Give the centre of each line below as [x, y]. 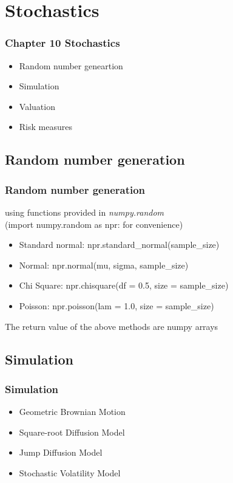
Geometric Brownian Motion [72, 412]
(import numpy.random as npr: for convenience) [94, 224]
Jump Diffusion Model [61, 452]
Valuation [37, 106]
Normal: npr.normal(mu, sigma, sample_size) [104, 265]
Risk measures [46, 127]
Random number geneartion [71, 65]
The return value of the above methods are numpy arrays [112, 326]
